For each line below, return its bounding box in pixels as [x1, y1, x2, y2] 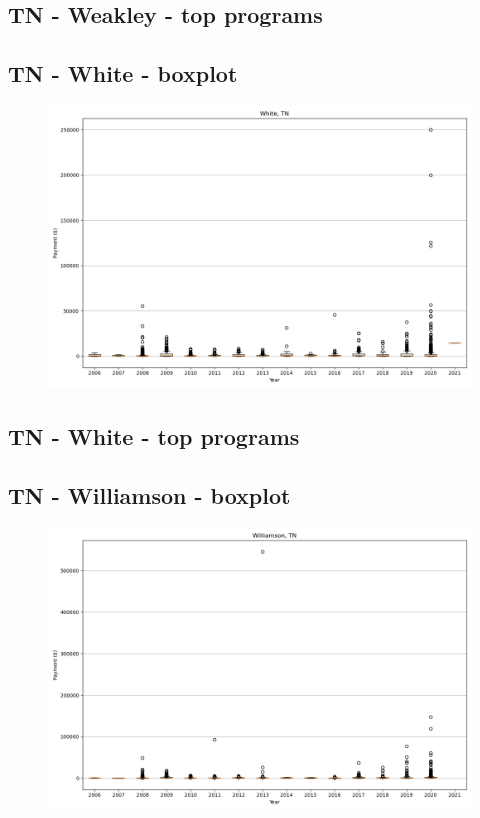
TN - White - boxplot [8, 58, 238, 89]
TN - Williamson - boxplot [8, 480, 291, 511]
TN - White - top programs [8, 421, 300, 452]
